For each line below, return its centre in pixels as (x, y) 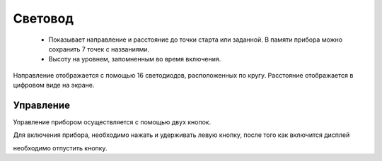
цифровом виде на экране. (54, 85)
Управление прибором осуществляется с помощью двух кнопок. (112, 122)
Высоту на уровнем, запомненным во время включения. (135, 59)
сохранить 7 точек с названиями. (99, 49)
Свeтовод (44, 18)
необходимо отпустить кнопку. (60, 148)
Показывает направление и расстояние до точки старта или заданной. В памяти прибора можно (196, 40)
